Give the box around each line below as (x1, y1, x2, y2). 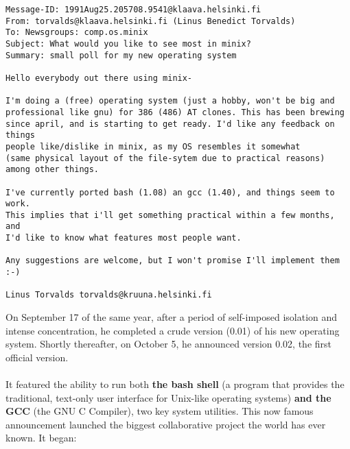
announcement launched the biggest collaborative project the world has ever (5, 417, 326, 431)
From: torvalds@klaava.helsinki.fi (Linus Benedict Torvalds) (5, 16, 296, 26)
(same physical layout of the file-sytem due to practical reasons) (5, 153, 325, 163)
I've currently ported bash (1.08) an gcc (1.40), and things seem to (5, 187, 335, 197)
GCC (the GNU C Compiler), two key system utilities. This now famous (5, 404, 314, 418)
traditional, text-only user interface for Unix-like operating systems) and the (5, 390, 331, 404)
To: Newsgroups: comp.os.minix (5, 27, 148, 38)
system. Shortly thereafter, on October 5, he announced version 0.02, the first (5, 337, 332, 351)
